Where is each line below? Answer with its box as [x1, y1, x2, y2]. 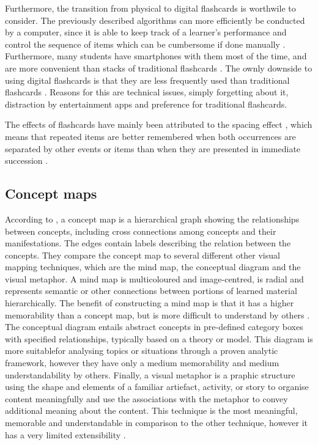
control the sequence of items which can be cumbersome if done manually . [5, 37, 286, 50]
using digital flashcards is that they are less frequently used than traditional [5, 73, 290, 86]
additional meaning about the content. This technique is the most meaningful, [5, 404, 298, 417]
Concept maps [5, 184, 97, 203]
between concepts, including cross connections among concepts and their [5, 224, 276, 237]
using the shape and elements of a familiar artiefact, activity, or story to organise [5, 380, 309, 393]
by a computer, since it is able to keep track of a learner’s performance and [5, 26, 287, 39]
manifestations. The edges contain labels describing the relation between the [5, 237, 291, 249]
